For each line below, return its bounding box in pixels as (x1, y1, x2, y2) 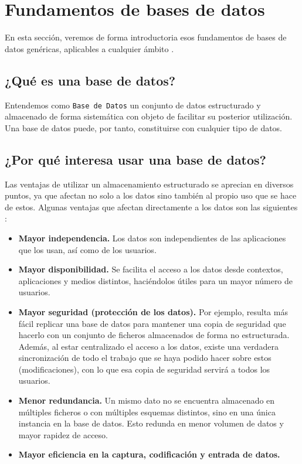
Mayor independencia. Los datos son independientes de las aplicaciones (18, 231, 286, 244)
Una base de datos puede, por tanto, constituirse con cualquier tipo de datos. (5, 121, 283, 134)
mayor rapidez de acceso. (18, 428, 108, 441)
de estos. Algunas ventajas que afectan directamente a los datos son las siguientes (5, 200, 298, 213)
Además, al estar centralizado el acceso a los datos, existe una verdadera (18, 340, 279, 352)
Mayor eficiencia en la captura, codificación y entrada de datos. (18, 448, 280, 460)
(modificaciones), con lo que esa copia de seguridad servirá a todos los (18, 363, 270, 375)
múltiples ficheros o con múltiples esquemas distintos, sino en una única (18, 405, 276, 418)
